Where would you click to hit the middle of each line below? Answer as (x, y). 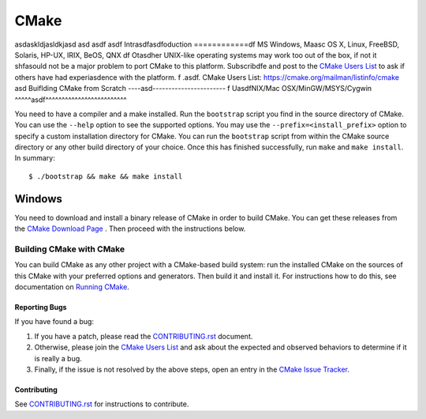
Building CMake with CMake (70, 249)
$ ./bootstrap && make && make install (106, 176)
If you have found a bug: (54, 322)
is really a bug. (58, 358)
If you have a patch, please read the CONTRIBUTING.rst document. (144, 336)
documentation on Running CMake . (72, 287)
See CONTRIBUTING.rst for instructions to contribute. (102, 404)
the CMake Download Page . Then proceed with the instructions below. (130, 228)
